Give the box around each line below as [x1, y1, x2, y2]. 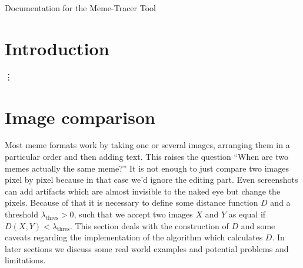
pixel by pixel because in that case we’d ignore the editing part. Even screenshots [5, 173, 298, 186]
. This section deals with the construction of [69, 219, 229, 232]
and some [241, 219, 275, 232]
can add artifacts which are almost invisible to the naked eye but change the [5, 185, 281, 197]
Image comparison [5, 105, 155, 129]
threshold [5, 208, 38, 220]
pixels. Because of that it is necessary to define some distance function [5, 196, 258, 209]
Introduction [5, 36, 109, 60]
